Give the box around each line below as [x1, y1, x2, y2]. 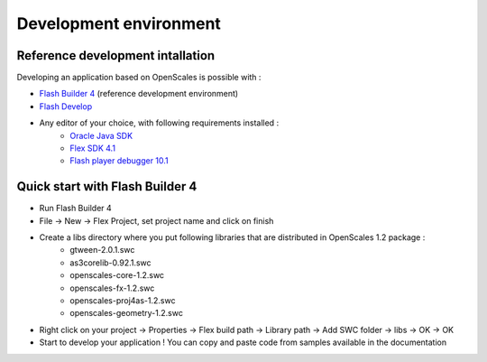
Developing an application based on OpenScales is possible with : [16, 72, 262, 83]
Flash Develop [39, 100, 93, 112]
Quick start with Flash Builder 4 [16, 179, 198, 194]
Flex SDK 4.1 [69, 143, 116, 153]
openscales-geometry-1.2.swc [69, 308, 184, 319]
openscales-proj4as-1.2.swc [69, 295, 176, 306]
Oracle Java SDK [69, 130, 133, 141]
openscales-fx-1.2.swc [69, 283, 155, 293]
